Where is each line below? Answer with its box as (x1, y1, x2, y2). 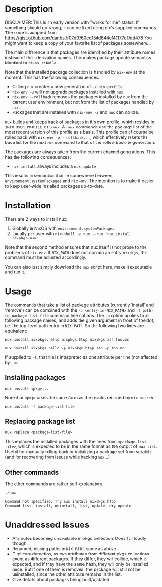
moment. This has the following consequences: (5, 74, 100, 80)
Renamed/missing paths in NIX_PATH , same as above (12, 546, 116, 552)
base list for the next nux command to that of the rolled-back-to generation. (5, 139, 156, 145)
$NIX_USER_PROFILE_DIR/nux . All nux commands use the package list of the (5, 124, 152, 129)
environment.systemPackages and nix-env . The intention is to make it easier (5, 178, 154, 184)
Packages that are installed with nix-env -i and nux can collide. (12, 109, 140, 115)
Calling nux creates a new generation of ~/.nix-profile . (12, 83, 124, 89)
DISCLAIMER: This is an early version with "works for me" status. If (5, 19, 139, 25)
